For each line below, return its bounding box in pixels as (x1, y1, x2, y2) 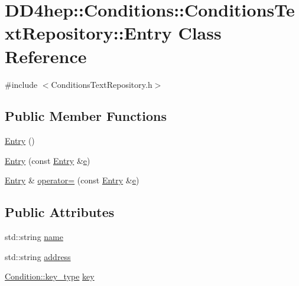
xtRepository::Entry (5, 21, 172, 45)
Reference (5, 44, 87, 68)
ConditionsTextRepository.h (51, 78, 152, 90)
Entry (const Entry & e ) (5, 154, 90, 166)
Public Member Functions (5, 107, 167, 125)
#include (5, 78, 38, 90)
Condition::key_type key (5, 270, 95, 282)
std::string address (5, 250, 71, 262)
